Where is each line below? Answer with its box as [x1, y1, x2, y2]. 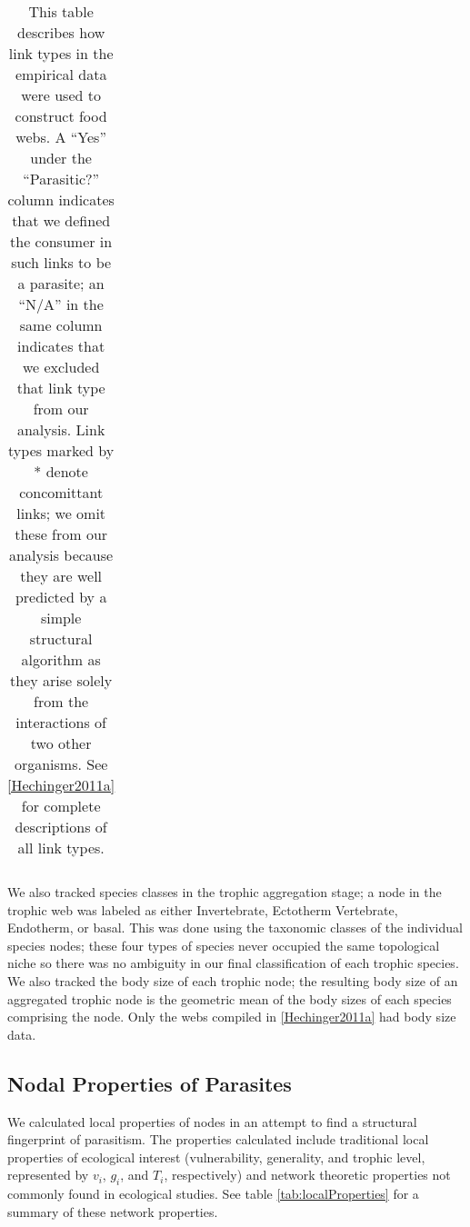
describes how [17, 22, 105, 43]
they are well [20, 565, 103, 586]
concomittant [19, 482, 104, 503]
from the [34, 691, 89, 712]
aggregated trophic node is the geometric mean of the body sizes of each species [7, 989, 452, 1008]
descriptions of [15, 816, 107, 837]
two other [30, 733, 92, 753]
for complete [21, 795, 101, 816]
